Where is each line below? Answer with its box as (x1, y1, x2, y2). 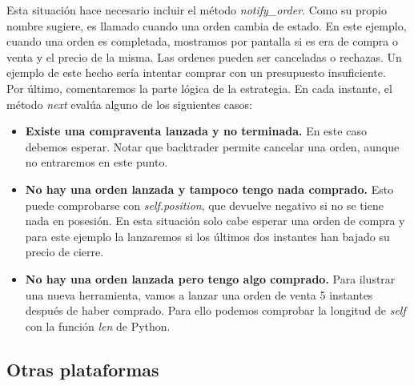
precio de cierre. (25, 243, 104, 260)
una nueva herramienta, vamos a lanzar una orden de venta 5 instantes (25, 286, 373, 303)
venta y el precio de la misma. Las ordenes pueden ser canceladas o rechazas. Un (6, 48, 402, 65)
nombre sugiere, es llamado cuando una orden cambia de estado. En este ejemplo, (6, 17, 407, 34)
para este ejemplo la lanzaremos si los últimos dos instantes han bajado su (25, 227, 390, 244)
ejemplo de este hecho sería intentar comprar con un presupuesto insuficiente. (6, 64, 386, 81)
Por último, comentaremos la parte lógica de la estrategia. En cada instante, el (6, 79, 392, 96)
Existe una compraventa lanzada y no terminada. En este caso (25, 123, 367, 139)
